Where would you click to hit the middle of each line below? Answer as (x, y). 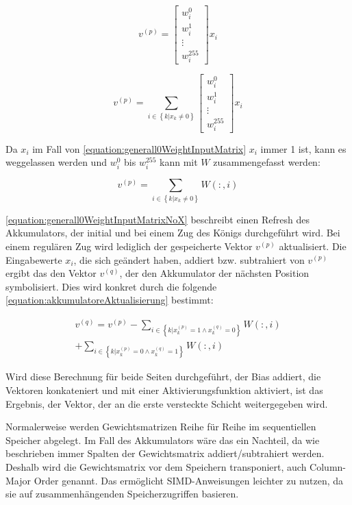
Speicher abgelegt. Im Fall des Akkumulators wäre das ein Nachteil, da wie (163, 440)
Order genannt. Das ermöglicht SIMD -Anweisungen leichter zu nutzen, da (189, 480)
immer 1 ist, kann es (303, 148)
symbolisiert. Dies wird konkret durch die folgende (111, 286)
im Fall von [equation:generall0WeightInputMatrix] (139, 148)
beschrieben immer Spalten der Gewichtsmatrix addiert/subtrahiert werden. (165, 453)
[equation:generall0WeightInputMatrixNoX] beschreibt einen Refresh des (158, 219)
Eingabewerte (34, 259)
